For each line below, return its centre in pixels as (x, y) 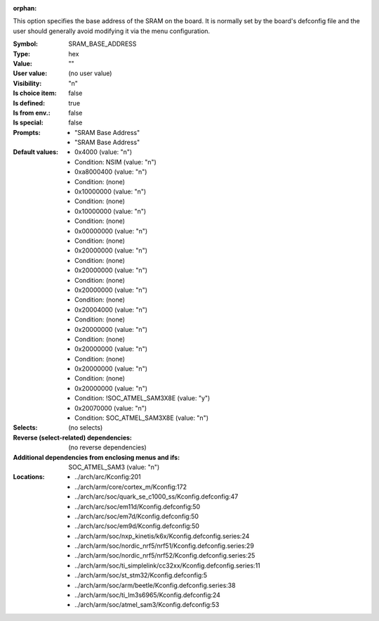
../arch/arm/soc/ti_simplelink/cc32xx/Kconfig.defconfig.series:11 (168, 565)
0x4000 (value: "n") (104, 152)
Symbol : (26, 44)
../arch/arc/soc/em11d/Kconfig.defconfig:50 (138, 506)
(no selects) (86, 428)
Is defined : (29, 103)
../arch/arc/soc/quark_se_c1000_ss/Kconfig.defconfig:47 (157, 497)
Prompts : (27, 132)
